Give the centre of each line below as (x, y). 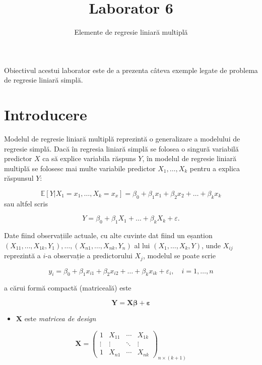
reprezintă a (22, 255)
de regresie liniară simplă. (44, 80)
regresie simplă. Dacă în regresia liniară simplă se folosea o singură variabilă (121, 148)
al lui (142, 245)
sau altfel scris (26, 203)
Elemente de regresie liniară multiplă (131, 32)
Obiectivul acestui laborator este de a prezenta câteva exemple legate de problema (131, 70)
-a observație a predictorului (89, 255)
